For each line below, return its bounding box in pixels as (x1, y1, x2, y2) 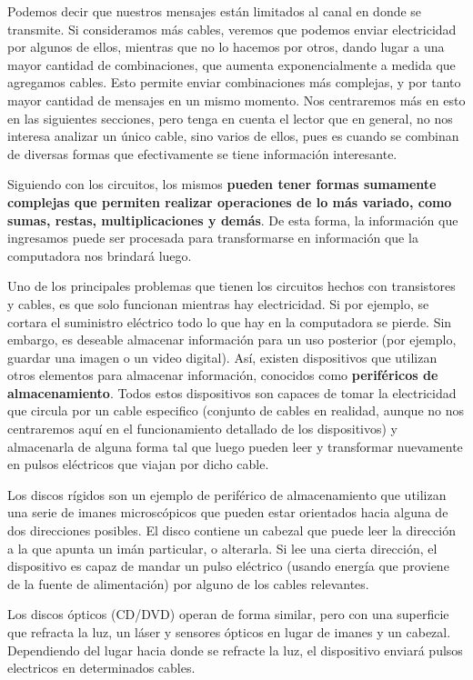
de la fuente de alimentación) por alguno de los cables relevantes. (7, 574, 369, 593)
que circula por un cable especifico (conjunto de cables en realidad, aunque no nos (7, 401, 465, 420)
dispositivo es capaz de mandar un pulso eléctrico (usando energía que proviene (7, 556, 449, 575)
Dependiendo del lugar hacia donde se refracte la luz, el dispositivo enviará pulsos (7, 640, 463, 659)
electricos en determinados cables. (7, 658, 196, 677)
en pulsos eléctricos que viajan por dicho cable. (7, 455, 269, 474)
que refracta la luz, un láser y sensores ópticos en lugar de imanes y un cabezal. (7, 623, 451, 641)
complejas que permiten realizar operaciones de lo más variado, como (7, 192, 452, 211)
